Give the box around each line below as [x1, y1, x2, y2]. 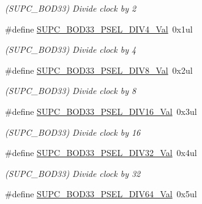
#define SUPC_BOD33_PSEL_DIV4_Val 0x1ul [5, 22, 193, 35]
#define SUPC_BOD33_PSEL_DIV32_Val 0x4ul [5, 146, 197, 159]
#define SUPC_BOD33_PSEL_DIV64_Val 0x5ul [5, 187, 197, 200]
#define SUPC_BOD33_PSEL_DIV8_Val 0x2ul [5, 63, 193, 76]
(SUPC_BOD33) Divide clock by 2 [5, 2, 137, 14]
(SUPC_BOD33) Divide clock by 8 [5, 84, 137, 97]
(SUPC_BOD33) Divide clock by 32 [5, 167, 141, 179]
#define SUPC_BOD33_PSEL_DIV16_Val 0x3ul [5, 104, 197, 117]
